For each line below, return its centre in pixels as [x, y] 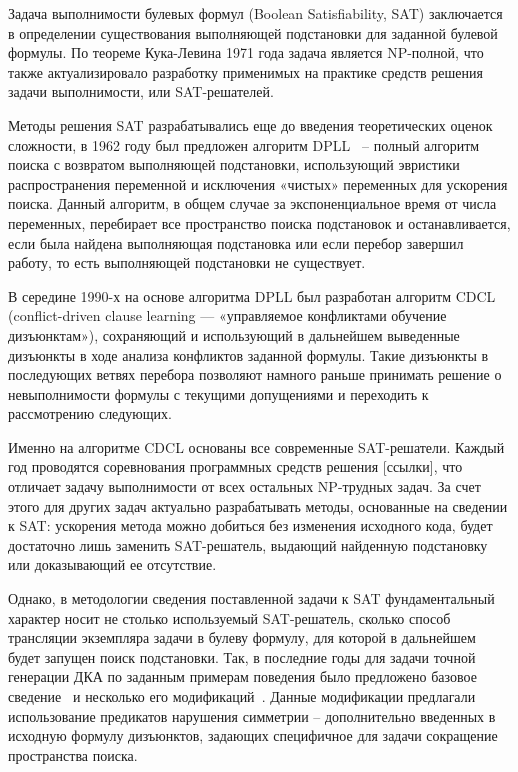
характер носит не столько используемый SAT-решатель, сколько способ [229, 617]
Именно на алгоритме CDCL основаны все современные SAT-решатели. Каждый [256, 446]
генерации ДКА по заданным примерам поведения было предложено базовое [242, 676]
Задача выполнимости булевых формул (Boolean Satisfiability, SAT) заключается [255, 13]
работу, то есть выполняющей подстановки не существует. [187, 262]
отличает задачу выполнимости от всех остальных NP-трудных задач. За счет [244, 486]
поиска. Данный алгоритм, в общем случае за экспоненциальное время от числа [252, 203]
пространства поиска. [73, 754]
